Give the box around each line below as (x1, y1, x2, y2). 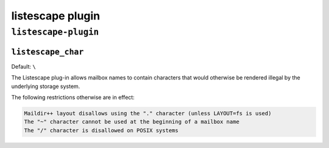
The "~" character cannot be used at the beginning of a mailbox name (24, 118, 240, 126)
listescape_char (11, 47, 84, 57)
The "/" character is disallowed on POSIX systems (24, 127, 179, 133)
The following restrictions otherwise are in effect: (11, 93, 135, 101)
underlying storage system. (11, 82, 80, 90)
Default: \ (11, 62, 36, 70)
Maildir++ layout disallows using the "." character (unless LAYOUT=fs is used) (24, 110, 272, 116)
